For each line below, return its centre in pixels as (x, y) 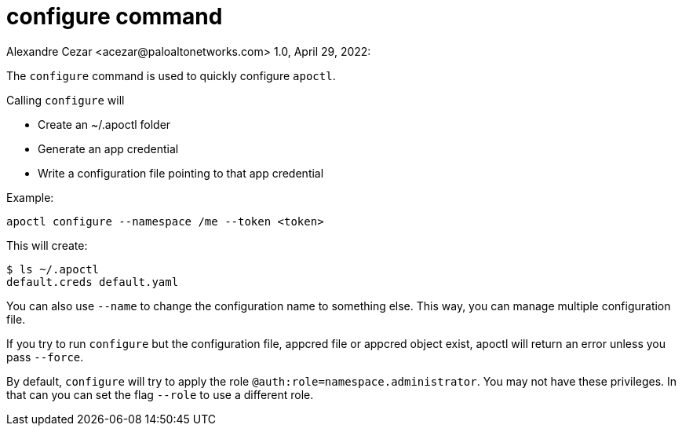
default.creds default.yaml (93, 282)
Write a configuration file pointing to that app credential (181, 173)
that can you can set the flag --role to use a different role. (160, 394)
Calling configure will (66, 100)
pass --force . (45, 357)
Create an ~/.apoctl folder (104, 124)
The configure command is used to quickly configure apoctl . (171, 75)
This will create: (47, 245)
